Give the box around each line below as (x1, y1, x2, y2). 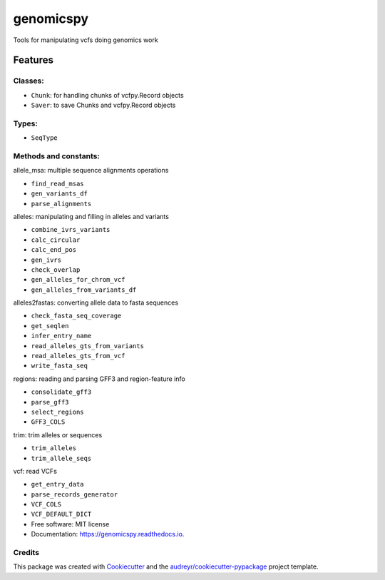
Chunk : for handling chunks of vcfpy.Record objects (31, 91, 185, 99)
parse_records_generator (31, 490, 118, 499)
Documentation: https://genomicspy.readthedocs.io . (31, 530, 185, 539)
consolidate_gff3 (31, 388, 92, 396)
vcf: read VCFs (13, 467, 57, 475)
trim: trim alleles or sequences (13, 430, 103, 439)
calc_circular (31, 235, 81, 244)
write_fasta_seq (31, 362, 88, 370)
